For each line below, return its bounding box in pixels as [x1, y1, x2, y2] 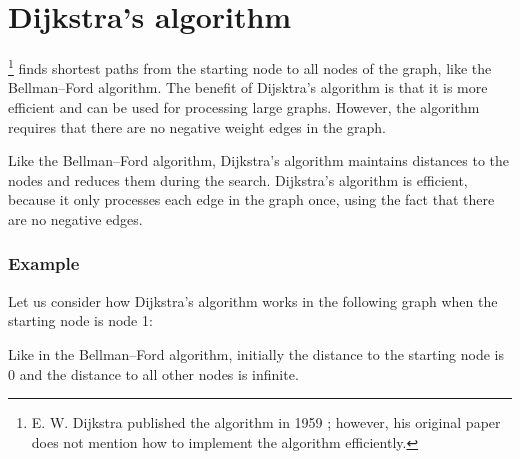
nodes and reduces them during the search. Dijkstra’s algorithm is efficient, [8, 169, 468, 190]
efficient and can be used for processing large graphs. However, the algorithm [8, 96, 480, 117]
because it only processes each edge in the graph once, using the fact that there [8, 189, 495, 210]
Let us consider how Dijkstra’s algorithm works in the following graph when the [8, 290, 498, 311]
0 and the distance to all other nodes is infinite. [8, 363, 299, 384]
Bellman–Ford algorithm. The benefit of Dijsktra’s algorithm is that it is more [8, 77, 488, 98]
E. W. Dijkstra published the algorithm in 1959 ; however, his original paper [31, 412, 501, 433]
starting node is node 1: [8, 310, 153, 331]
